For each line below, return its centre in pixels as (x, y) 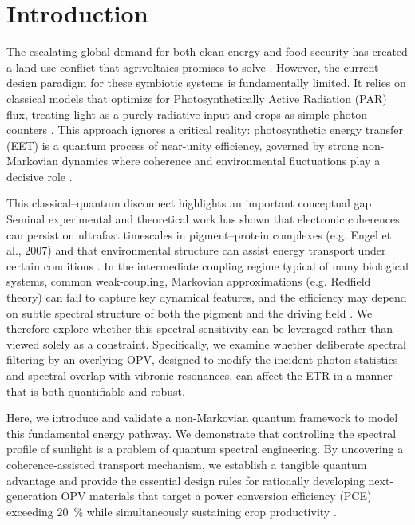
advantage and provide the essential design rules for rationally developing (186, 480)
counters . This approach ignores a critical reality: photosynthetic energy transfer (205, 130)
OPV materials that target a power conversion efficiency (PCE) (216, 496)
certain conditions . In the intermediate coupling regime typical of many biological (207, 265)
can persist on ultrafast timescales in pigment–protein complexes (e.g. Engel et (199, 234)
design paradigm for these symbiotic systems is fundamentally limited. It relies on (206, 83)
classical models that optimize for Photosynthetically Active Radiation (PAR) (197, 98)
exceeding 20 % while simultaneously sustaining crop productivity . (172, 511)
